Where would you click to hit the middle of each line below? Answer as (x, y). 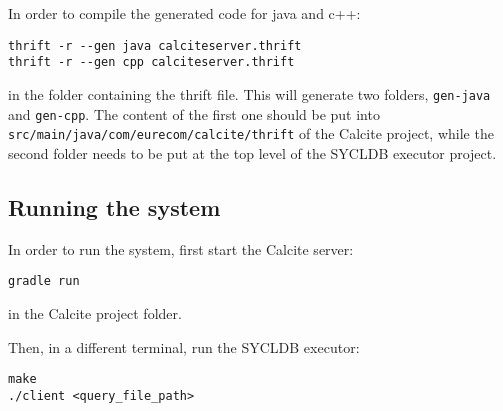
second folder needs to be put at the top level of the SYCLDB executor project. (252, 152)
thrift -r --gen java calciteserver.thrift (155, 45)
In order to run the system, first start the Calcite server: (181, 248)
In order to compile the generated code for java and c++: (184, 13)
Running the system (114, 206)
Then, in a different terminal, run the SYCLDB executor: (184, 346)
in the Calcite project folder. (95, 312)
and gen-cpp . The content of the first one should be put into (194, 113)
